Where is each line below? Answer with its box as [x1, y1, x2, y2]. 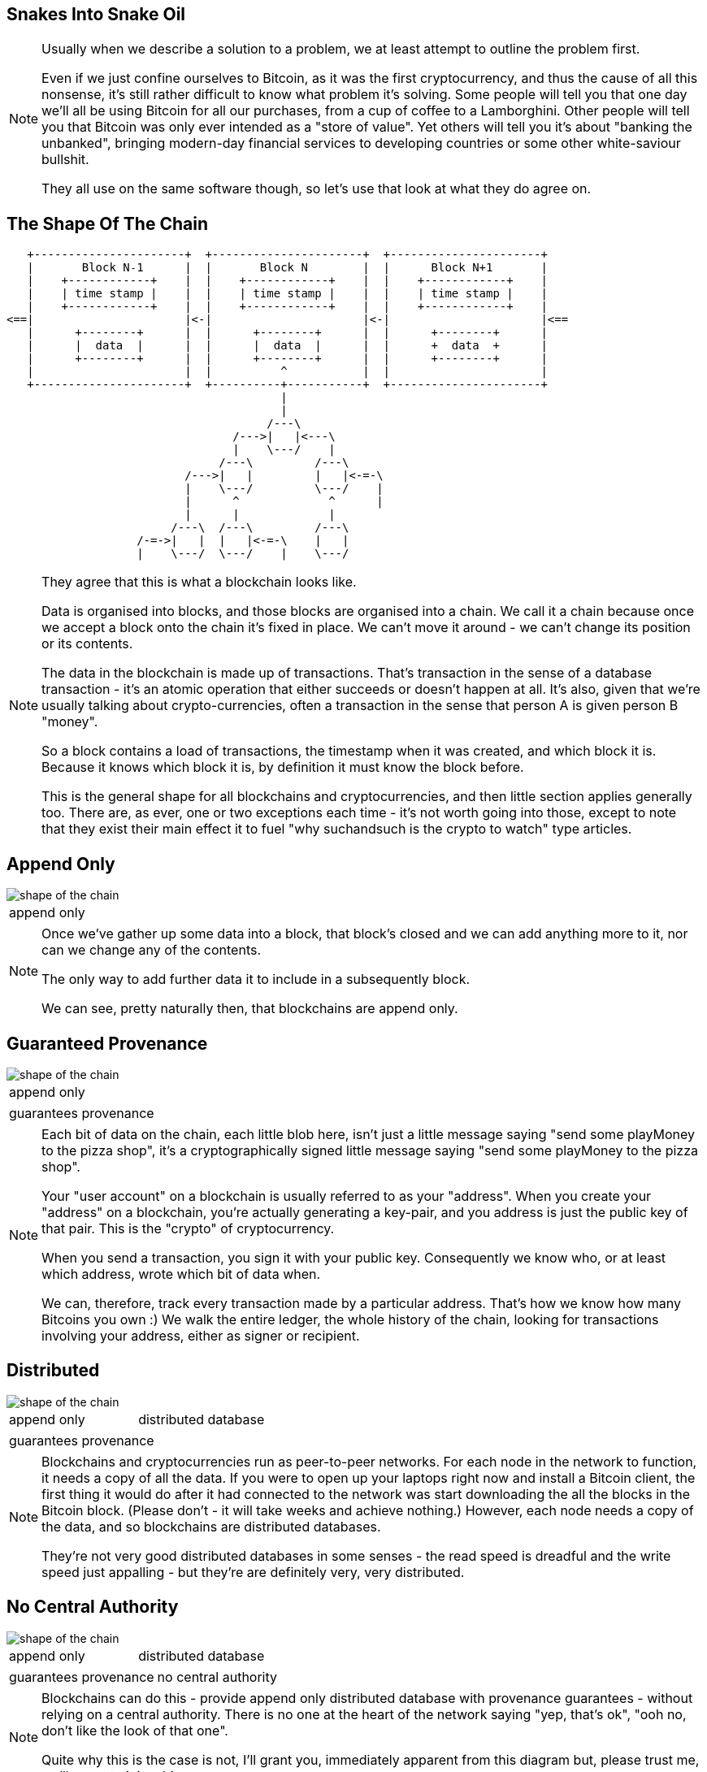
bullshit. [41, 151, 89, 168]
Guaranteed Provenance [7, 1033, 208, 1054]
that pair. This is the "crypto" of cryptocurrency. [41, 1220, 335, 1237]
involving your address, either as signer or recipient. [41, 1327, 360, 1344]
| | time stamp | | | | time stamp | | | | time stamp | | [27, 287, 548, 301]
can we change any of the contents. [41, 942, 262, 959]
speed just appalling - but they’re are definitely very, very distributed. [41, 1563, 465, 1580]
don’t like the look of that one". [41, 1722, 228, 1739]
